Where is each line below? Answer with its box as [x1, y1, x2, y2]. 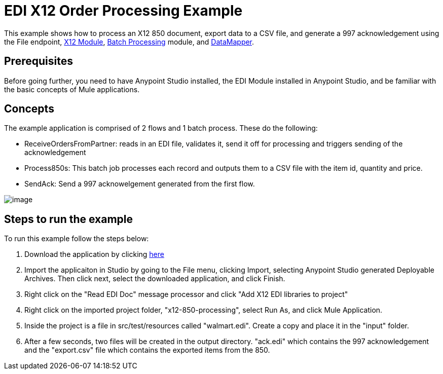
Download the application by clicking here [24, 250, 164, 259]
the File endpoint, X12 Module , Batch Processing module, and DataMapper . [4, 37, 254, 46]
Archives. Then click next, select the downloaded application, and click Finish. [24, 274, 285, 283]
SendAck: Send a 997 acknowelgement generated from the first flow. [24, 179, 255, 189]
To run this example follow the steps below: [4, 234, 149, 243]
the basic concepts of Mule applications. [4, 85, 140, 94]
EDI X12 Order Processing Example [4, 2, 243, 19]
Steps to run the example [4, 212, 133, 226]
